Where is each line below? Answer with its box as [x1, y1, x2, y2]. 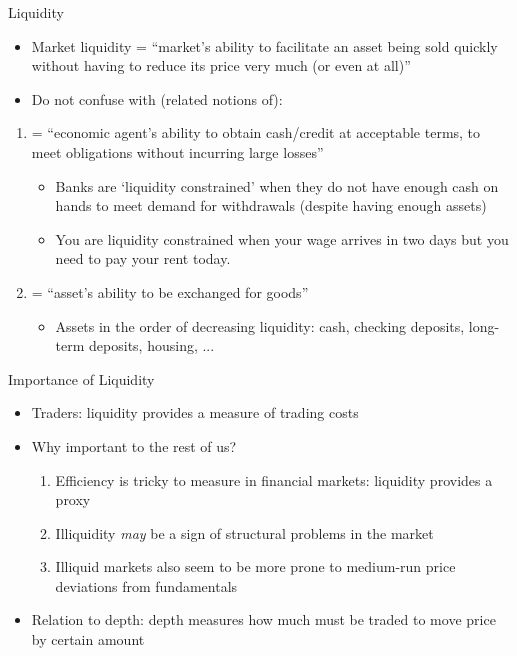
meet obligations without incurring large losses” [31, 141, 324, 162]
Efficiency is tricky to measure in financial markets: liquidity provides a [55, 469, 493, 490]
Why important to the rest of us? [31, 435, 237, 456]
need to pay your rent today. [55, 248, 231, 269]
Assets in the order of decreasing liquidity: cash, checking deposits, [55, 315, 465, 336]
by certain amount [31, 629, 145, 650]
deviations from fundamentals [55, 575, 238, 596]
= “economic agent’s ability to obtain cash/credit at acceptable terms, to [31, 122, 481, 143]
